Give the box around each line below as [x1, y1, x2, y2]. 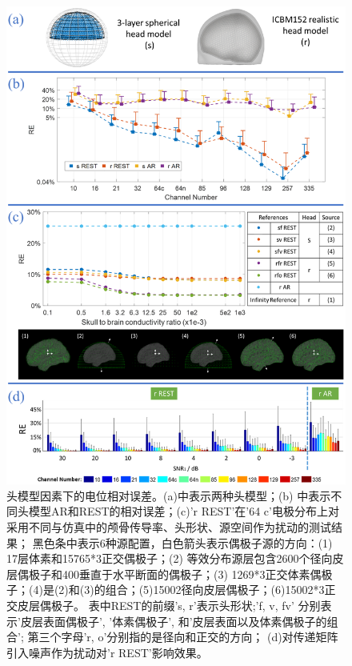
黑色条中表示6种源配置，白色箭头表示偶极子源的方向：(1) [32, 534, 333, 551]
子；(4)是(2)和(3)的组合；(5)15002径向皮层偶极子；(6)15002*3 [6, 581, 325, 598]
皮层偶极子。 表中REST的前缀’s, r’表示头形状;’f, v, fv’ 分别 [17, 596, 321, 613]
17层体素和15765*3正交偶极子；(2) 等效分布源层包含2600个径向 [6, 550, 333, 567]
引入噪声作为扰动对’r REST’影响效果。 [6, 644, 208, 660]
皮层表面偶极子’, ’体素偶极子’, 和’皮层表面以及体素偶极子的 [20, 612, 327, 629]
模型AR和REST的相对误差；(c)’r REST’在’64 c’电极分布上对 [28, 503, 339, 520]
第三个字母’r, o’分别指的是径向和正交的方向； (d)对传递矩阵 [27, 628, 338, 645]
